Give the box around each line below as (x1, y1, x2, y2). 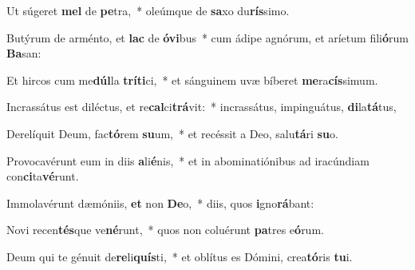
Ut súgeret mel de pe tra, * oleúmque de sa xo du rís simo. (6, 2, 290, 18)
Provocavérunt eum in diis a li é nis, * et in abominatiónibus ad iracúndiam (6, 152, 370, 169)
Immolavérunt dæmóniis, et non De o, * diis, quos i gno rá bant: (6, 194, 314, 211)
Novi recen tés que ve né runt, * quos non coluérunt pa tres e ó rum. (6, 221, 324, 238)
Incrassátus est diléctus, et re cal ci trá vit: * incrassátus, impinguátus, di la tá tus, (6, 98, 397, 115)
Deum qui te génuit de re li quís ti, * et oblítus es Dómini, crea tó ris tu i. (6, 248, 353, 264)
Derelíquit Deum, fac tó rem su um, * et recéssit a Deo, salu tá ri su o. (6, 125, 338, 141)
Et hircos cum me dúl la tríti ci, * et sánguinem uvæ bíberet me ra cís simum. (6, 71, 378, 88)
